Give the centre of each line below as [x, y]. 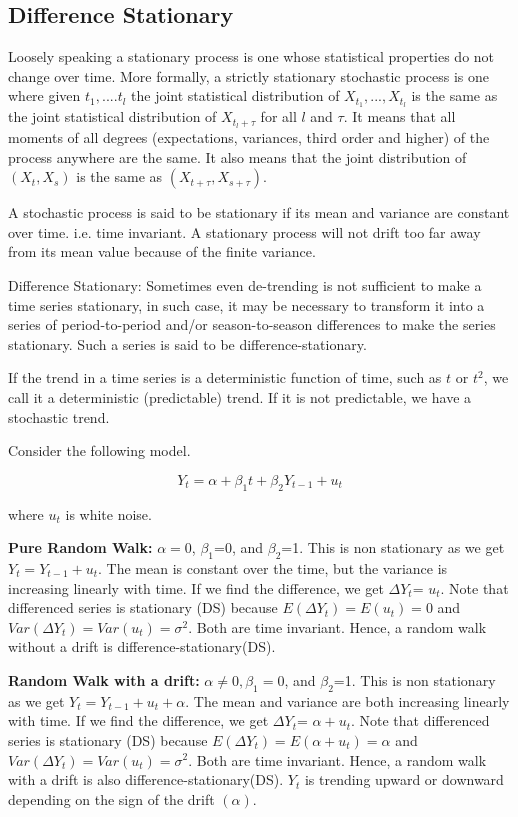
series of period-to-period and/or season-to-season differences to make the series [252, 324]
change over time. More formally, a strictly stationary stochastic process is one [249, 75]
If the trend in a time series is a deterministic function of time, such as [225, 377]
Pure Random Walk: [80, 547]
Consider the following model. [99, 450]
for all [278, 116]
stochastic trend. [59, 416]
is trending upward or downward [404, 779]
